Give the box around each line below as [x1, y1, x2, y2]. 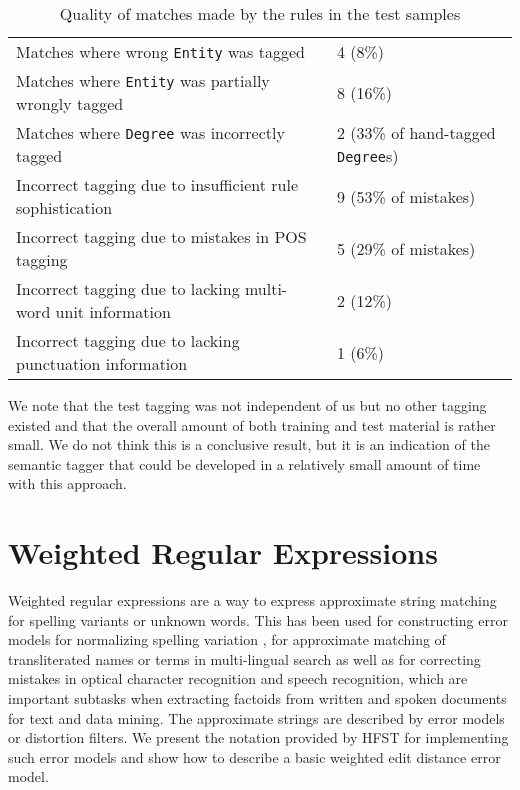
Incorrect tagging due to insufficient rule [16, 173, 299, 196]
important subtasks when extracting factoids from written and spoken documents [8, 688, 507, 709]
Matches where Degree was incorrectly [16, 121, 285, 144]
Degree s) [336, 144, 399, 167]
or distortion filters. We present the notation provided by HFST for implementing [8, 727, 509, 748]
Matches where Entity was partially [16, 69, 270, 92]
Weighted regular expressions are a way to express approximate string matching [8, 590, 497, 611]
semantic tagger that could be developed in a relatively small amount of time [8, 453, 481, 474]
